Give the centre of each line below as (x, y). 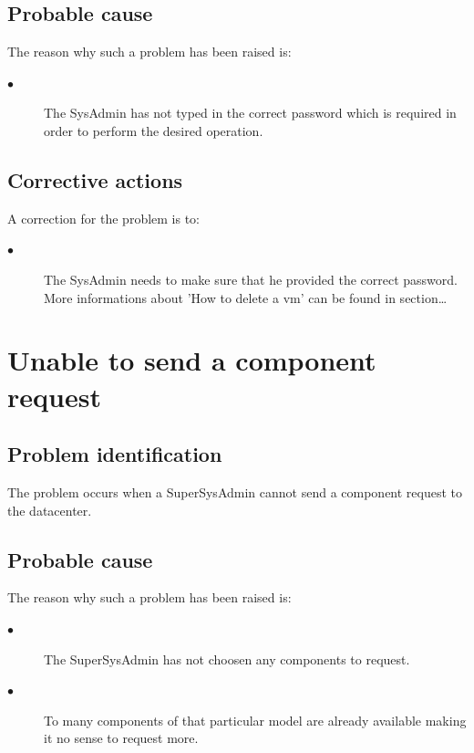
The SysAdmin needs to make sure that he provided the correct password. (251, 279)
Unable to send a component (192, 360)
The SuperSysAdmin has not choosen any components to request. (227, 659)
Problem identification (115, 454)
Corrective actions (95, 179)
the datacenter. (50, 510)
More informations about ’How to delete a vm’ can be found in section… (246, 297)
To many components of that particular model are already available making (255, 720)
